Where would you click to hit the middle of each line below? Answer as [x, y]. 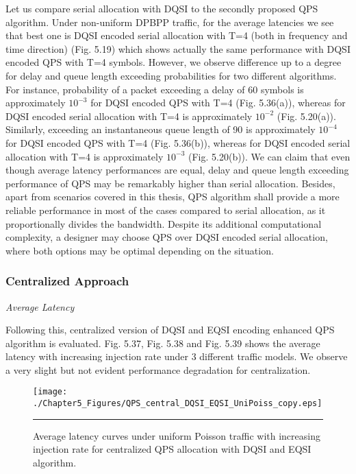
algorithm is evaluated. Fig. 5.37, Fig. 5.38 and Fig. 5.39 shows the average [163, 343]
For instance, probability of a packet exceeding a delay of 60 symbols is [155, 89]
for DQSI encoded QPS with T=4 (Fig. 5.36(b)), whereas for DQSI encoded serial [178, 142]
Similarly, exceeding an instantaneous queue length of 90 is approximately [161, 129]
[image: [50, 392]
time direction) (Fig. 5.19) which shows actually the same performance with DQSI [178, 48]
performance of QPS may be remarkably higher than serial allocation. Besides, [170, 183]
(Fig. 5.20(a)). [306, 116]
